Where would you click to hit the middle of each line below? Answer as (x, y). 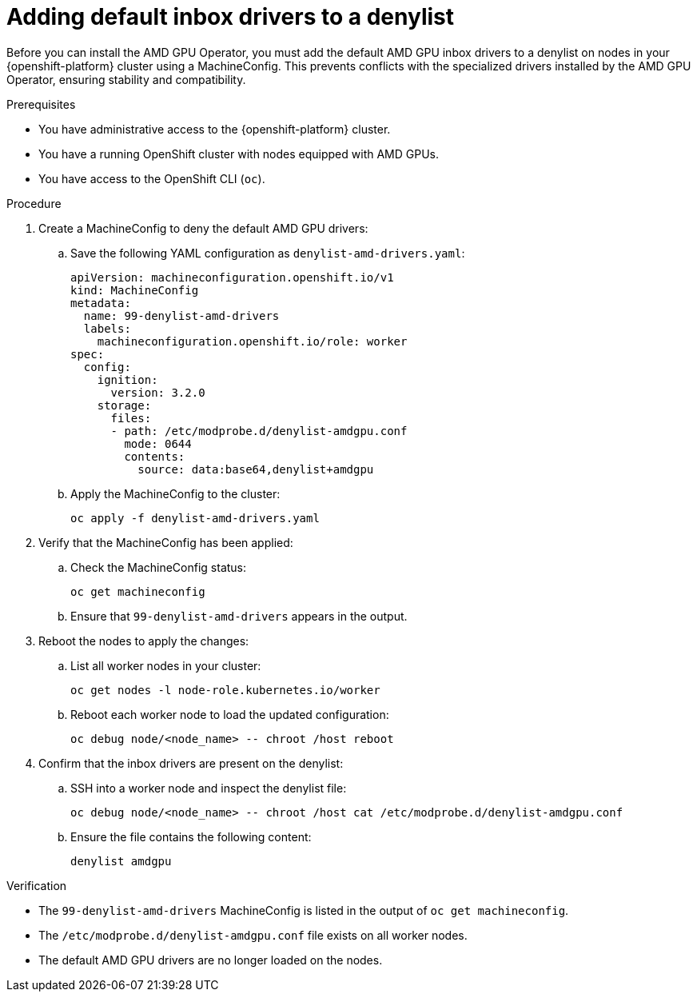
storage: (124, 405)
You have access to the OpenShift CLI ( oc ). (152, 178)
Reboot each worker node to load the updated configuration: (230, 714)
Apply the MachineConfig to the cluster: (175, 493)
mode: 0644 (158, 443)
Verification (37, 885)
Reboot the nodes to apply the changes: (144, 641)
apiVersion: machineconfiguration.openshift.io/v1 (232, 277)
